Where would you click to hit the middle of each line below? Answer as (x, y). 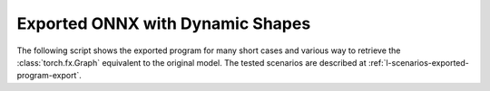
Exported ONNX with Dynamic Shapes (164, 23)
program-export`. (49, 76)
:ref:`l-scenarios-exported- (418, 62)
